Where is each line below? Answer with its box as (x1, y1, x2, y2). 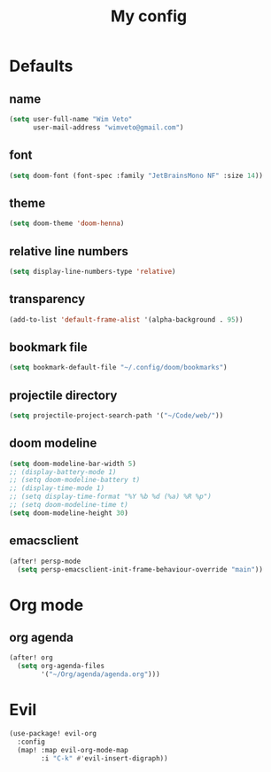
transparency (9, 292, 86, 307)
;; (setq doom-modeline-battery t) (9, 476, 141, 485)
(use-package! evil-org (9, 729, 97, 737)
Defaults (9, 56, 74, 76)
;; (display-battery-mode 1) (9, 467, 117, 476)
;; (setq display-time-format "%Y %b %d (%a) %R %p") (9, 492, 213, 502)
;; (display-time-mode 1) (9, 484, 105, 493)
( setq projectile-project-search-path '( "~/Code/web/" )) (9, 411, 224, 420)
